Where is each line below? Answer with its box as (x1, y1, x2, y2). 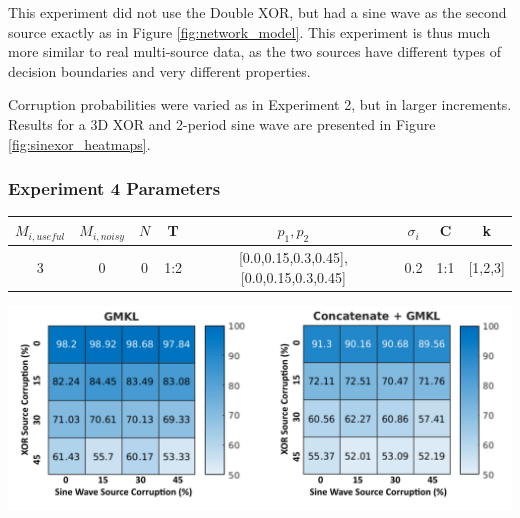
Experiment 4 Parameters (8, 176, 221, 201)
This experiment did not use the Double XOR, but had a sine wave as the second (8, 2, 507, 22)
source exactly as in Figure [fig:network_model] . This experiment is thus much (8, 21, 491, 42)
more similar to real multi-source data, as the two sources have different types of (8, 41, 501, 62)
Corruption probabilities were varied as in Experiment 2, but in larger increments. (8, 94, 512, 115)
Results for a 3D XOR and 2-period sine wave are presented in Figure (8, 113, 436, 134)
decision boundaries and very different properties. (8, 60, 311, 81)
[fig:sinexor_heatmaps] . (8, 133, 151, 154)
